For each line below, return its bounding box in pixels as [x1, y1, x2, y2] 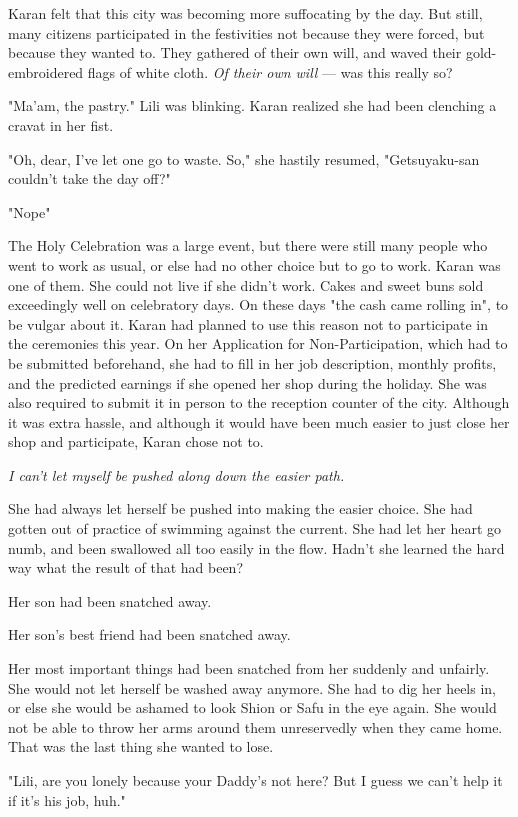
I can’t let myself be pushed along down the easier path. [8, 464, 345, 485]
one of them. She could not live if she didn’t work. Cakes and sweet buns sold [8, 274, 484, 295]
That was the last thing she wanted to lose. [8, 736, 274, 757]
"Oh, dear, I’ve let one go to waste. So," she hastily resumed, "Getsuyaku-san [8, 148, 480, 169]
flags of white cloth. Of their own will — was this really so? [87, 61, 453, 82]
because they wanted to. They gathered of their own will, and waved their [8, 42, 462, 63]
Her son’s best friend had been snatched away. [8, 624, 291, 645]
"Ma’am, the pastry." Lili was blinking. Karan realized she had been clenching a [8, 95, 497, 116]
